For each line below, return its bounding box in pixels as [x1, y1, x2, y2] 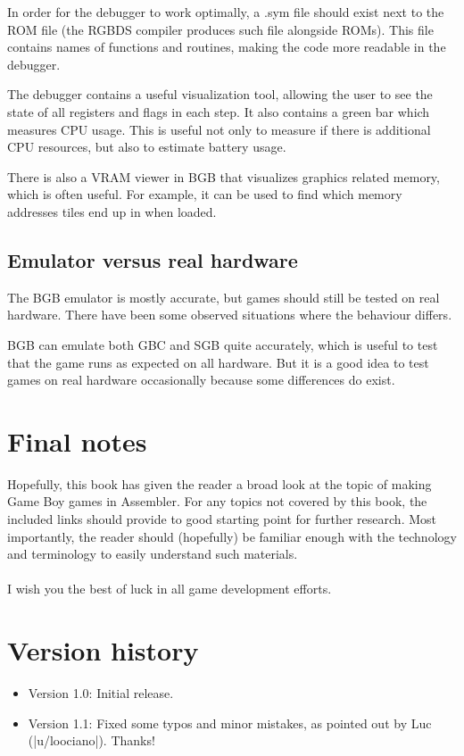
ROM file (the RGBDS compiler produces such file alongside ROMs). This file [7, 20, 434, 38]
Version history [7, 632, 199, 669]
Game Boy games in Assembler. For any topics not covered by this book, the [7, 492, 427, 511]
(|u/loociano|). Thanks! [28, 731, 155, 750]
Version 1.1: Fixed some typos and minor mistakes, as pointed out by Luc [28, 713, 432, 732]
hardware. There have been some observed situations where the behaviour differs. [7, 305, 452, 324]
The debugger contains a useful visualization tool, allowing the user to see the [7, 85, 433, 104]
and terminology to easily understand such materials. [7, 544, 298, 563]
